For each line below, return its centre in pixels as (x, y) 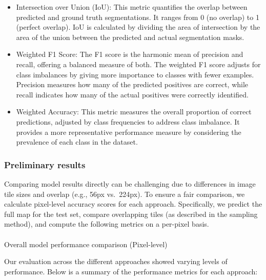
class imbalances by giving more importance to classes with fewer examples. (135, 74)
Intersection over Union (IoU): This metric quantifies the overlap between (132, 7)
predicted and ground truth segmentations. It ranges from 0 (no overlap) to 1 (138, 17)
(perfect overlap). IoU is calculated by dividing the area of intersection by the (138, 27)
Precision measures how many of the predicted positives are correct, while (132, 84)
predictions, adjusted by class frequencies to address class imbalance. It (128, 121)
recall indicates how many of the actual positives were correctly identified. (132, 94)
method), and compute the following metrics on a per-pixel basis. (107, 224)
